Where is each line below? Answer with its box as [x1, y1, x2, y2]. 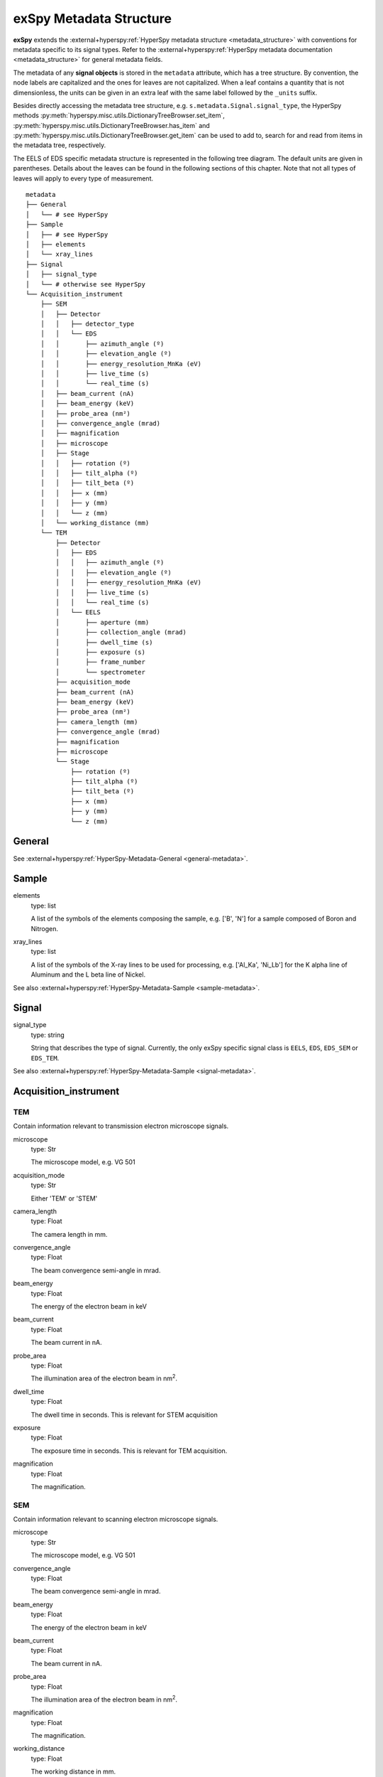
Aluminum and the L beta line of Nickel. [30, 970, 145, 979]
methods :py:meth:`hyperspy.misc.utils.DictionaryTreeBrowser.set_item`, [13, 111, 225, 120]
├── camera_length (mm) [55, 718, 138, 726]
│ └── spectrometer [55, 668, 145, 676]
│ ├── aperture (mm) [55, 618, 150, 626]
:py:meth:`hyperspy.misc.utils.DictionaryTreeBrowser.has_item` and [13, 121, 211, 129]
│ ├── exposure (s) [55, 648, 145, 656]
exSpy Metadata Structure [13, 11, 172, 26]
